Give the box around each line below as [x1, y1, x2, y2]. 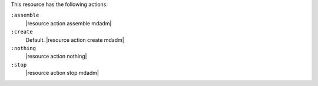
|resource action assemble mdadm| [25, 19, 112, 27]
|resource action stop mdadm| [25, 70, 100, 77]
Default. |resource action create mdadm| [25, 36, 124, 44]
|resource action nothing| [25, 53, 87, 60]
